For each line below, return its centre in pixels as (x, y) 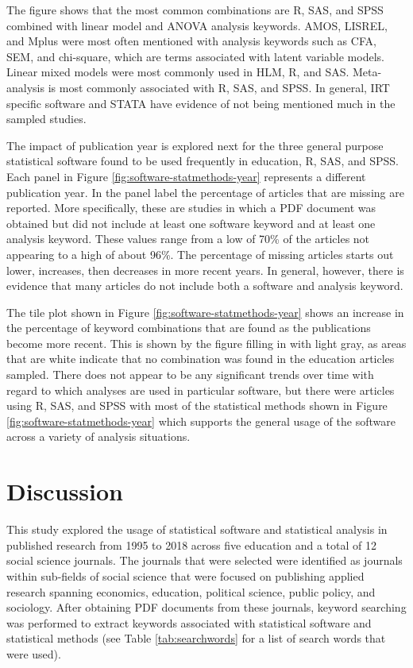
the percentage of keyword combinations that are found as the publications (189, 328)
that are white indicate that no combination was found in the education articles (201, 359)
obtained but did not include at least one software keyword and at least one (191, 223)
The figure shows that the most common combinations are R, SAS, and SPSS (195, 10)
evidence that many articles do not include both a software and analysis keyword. (205, 286)
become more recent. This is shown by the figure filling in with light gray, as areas (206, 343)
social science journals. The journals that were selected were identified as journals (205, 560)
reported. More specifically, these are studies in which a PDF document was (191, 208)
